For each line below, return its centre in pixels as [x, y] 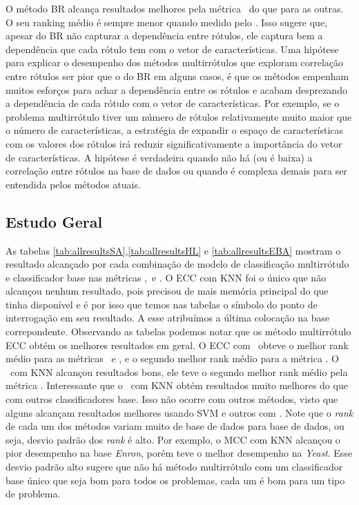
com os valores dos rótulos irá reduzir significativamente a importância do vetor [174, 143]
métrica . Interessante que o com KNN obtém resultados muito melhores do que [177, 385]
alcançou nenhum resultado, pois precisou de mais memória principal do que [167, 291]
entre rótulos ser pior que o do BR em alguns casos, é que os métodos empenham [177, 76]
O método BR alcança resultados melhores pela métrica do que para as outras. [175, 8]
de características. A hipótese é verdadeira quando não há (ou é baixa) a [159, 157]
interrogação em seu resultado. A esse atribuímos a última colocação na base [168, 318]
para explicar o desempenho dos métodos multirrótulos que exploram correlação [175, 62]
